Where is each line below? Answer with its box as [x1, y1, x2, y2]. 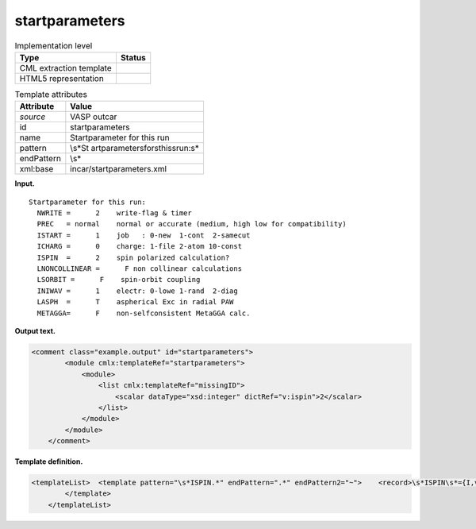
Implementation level [14, 40, 93, 51]
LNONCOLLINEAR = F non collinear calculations [36, 264, 242, 273]
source [19, 111, 46, 122]
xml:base [19, 164, 54, 175]
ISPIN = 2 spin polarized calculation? [36, 253, 230, 262]
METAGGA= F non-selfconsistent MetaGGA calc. [36, 308, 251, 318]
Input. [14, 179, 35, 188]
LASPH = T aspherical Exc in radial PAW [36, 298, 234, 307]
